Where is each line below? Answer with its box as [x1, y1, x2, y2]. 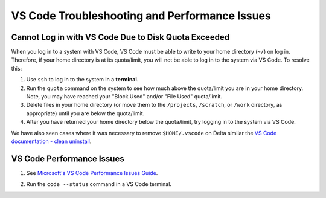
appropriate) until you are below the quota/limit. [26, 109, 145, 117]
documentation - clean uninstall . [11, 138, 92, 145]
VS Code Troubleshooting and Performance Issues [11, 9, 271, 22]
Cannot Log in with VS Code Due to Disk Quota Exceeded [11, 32, 229, 42]
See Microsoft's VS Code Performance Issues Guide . [26, 169, 158, 176]
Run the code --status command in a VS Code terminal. [26, 180, 172, 188]
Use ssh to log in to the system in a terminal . [26, 76, 139, 83]
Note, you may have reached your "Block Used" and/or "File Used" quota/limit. [26, 93, 223, 100]
